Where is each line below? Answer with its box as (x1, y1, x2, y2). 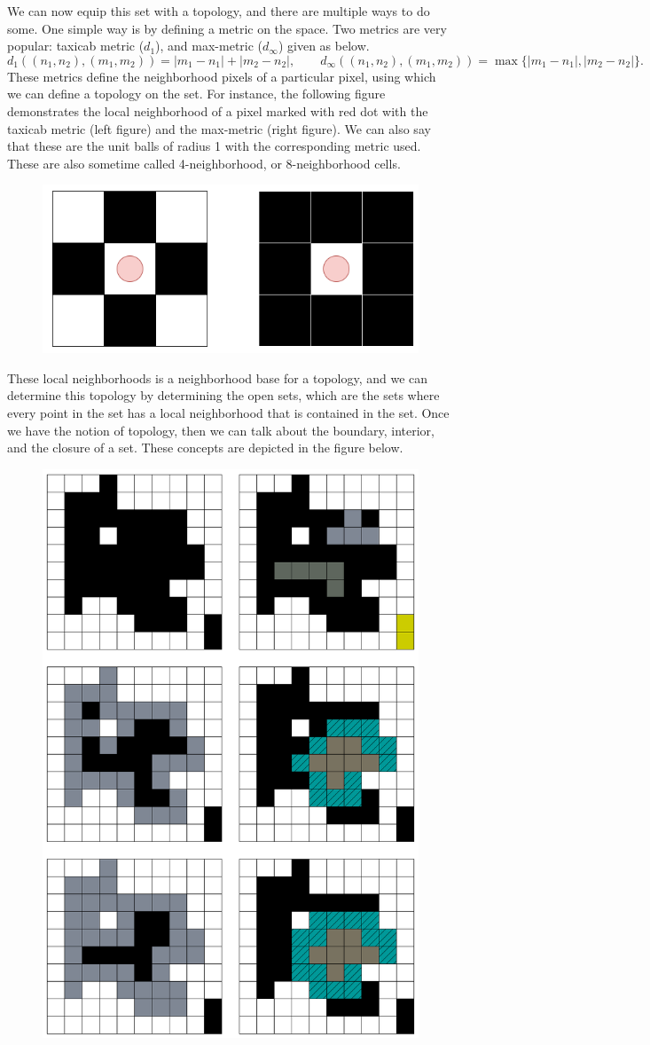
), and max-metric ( (155, 36, 263, 55)
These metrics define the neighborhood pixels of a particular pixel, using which (7, 67, 436, 85)
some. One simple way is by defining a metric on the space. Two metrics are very (7, 19, 447, 37)
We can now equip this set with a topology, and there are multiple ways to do (7, 2, 430, 20)
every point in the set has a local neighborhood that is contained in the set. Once (7, 403, 450, 421)
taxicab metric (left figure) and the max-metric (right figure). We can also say (7, 119, 431, 137)
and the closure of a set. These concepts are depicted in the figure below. (7, 438, 403, 457)
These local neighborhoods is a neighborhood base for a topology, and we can (7, 368, 428, 387)
